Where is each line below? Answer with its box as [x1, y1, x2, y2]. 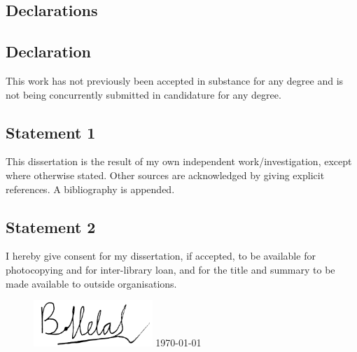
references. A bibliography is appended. [6, 181, 175, 196]
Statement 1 [6, 121, 96, 143]
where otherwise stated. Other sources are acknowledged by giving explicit [6, 167, 325, 182]
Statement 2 [6, 216, 96, 237]
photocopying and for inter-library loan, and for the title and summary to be [6, 262, 335, 276]
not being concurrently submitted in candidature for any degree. [6, 87, 281, 101]
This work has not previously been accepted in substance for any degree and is [6, 73, 344, 87]
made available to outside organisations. [6, 276, 177, 290]
